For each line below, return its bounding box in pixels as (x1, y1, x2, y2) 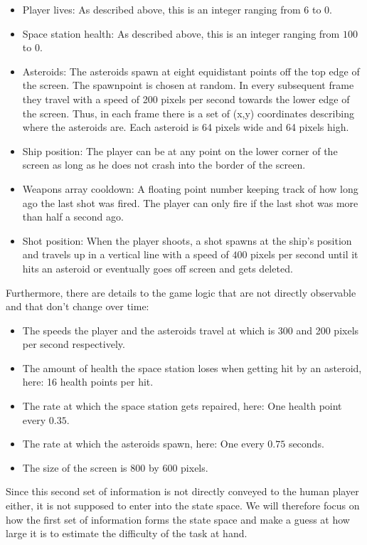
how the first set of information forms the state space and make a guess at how (6, 512, 350, 527)
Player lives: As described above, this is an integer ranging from (22, 2, 301, 16)
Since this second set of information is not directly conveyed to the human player (6, 484, 359, 499)
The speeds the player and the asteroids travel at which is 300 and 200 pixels (22, 322, 359, 337)
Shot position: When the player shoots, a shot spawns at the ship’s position (22, 233, 352, 248)
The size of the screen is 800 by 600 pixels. (22, 460, 208, 475)
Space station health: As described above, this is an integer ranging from (22, 26, 340, 41)
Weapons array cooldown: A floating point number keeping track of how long (22, 181, 358, 196)
